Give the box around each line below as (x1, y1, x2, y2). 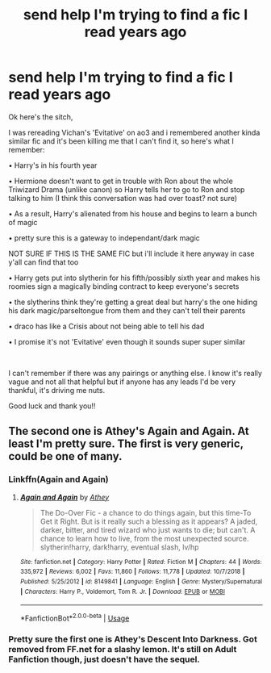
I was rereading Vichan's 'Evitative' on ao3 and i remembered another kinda (8, 127, 261, 137)
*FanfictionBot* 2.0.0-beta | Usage (19, 612, 130, 623)
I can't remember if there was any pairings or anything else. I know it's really (8, 368, 262, 378)
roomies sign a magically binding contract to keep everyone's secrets (8, 281, 240, 291)
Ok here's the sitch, (8, 111, 73, 122)
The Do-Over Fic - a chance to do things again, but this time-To (40, 508, 252, 517)
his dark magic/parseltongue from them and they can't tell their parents (8, 305, 246, 316)
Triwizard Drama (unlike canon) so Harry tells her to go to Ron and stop (8, 184, 245, 194)
